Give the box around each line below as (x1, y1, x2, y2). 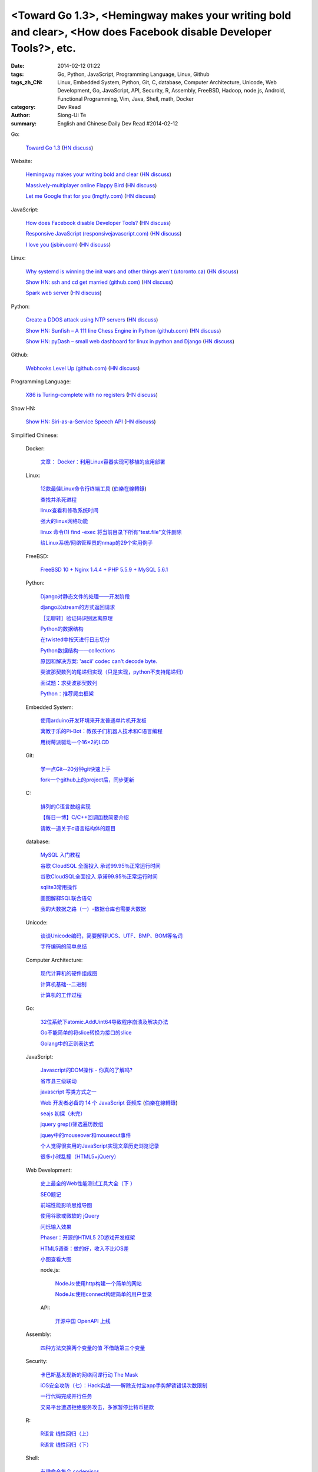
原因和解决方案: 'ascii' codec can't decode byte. (40, 658, 158, 665)
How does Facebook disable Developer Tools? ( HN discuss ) (25, 220, 171, 226)
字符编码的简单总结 (40, 943, 87, 950)
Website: (11, 158, 32, 165)
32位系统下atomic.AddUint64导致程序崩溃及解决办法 (40, 1018, 168, 1025)
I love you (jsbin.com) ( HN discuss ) (25, 241, 111, 248)
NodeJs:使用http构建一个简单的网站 (55, 1279, 143, 1287)
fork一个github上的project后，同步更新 (40, 776, 135, 783)
